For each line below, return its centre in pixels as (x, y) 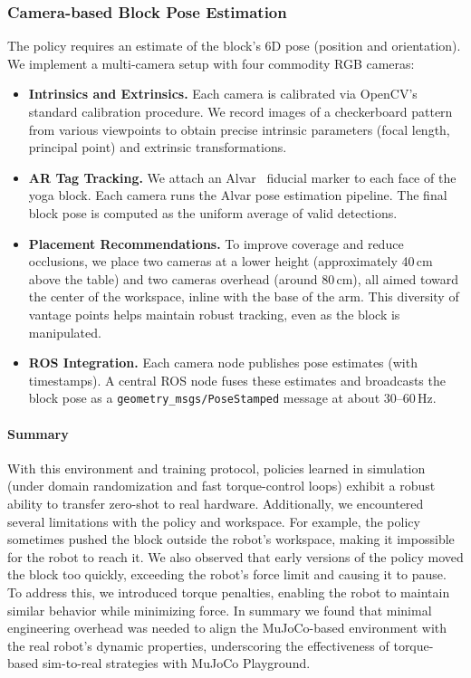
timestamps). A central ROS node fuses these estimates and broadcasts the (237, 380)
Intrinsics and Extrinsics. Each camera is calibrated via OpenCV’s (223, 94)
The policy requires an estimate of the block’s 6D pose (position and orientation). (234, 46)
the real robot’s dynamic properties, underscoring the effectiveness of (198, 645)
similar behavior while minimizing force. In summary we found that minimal (220, 610)
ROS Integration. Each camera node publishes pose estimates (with (223, 363)
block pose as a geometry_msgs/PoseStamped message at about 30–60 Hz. (232, 398)
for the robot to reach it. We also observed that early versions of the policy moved (235, 556)
